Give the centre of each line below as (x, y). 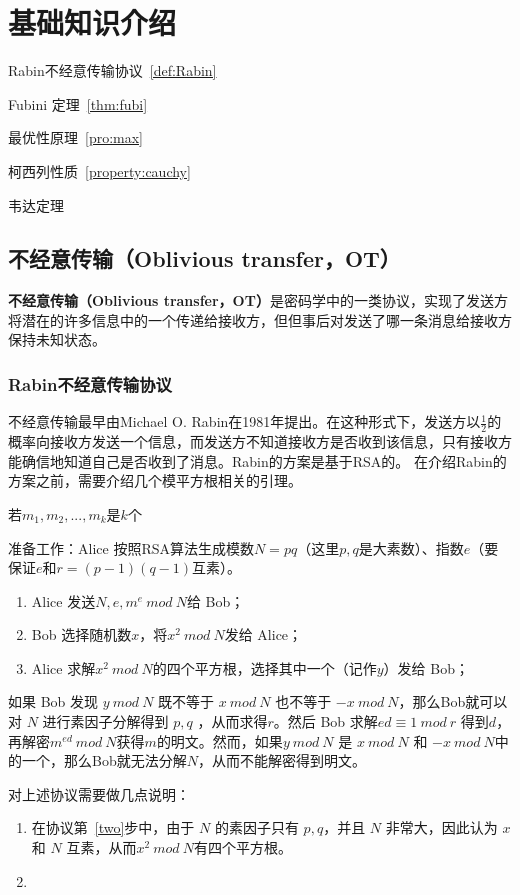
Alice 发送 (63, 600)
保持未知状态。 (57, 339)
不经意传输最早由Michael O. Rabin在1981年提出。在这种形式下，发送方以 (244, 421)
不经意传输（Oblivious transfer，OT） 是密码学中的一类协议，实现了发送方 (258, 300)
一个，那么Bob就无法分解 (104, 760)
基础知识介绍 (92, 22)
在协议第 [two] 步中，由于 (113, 827)
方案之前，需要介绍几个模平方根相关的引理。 (155, 480)
